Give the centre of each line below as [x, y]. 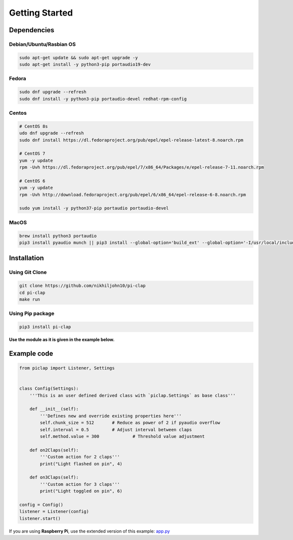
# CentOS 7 [32, 154]
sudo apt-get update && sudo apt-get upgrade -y [79, 58]
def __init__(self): [54, 409]
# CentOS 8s [34, 126]
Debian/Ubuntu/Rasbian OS [42, 44]
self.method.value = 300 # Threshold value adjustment [122, 436]
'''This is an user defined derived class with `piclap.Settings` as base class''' [133, 395]
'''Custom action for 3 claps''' [80, 484]
